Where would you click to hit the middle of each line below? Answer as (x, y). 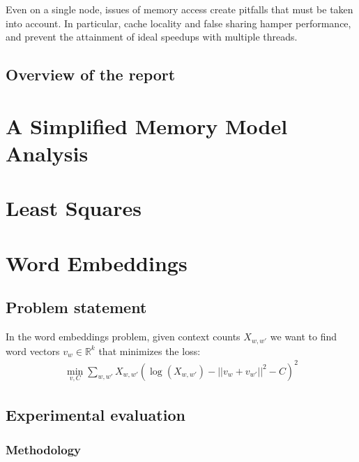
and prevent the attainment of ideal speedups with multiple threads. (152, 37)
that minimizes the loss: (150, 351)
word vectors (33, 351)
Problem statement (76, 307)
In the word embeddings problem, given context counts (123, 337)
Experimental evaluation (96, 415)
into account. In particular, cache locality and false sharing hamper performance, (178, 23)
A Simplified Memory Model (147, 125)
